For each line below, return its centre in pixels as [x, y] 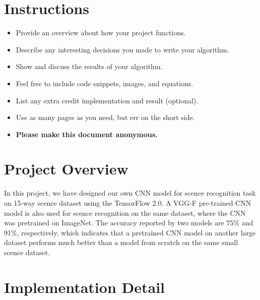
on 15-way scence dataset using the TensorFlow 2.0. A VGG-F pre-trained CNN [128, 203]
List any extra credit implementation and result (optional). [107, 100]
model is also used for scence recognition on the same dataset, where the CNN [125, 213]
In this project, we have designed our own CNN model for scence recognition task [130, 193]
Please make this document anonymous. [87, 134]
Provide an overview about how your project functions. [101, 33]
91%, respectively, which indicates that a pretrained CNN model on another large [130, 232]
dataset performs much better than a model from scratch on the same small [121, 242]
